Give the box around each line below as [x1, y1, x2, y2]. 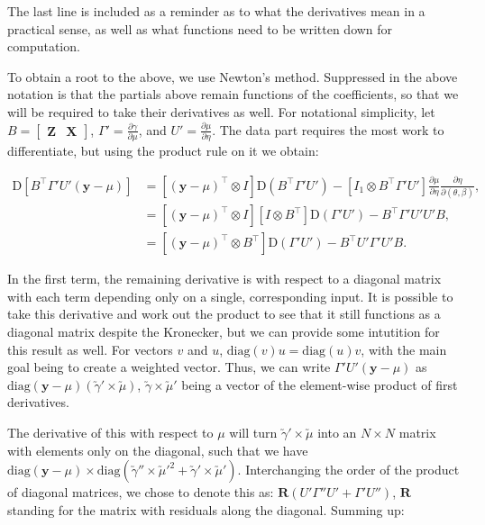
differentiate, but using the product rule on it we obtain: [7, 141, 319, 160]
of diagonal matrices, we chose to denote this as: [7, 483, 274, 502]
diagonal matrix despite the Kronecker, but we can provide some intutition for [7, 321, 440, 340]
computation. [7, 37, 80, 56]
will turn [229, 422, 278, 441]
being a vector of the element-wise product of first [181, 375, 458, 394]
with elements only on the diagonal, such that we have [7, 440, 308, 459]
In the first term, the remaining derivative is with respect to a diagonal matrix [7, 269, 442, 288]
